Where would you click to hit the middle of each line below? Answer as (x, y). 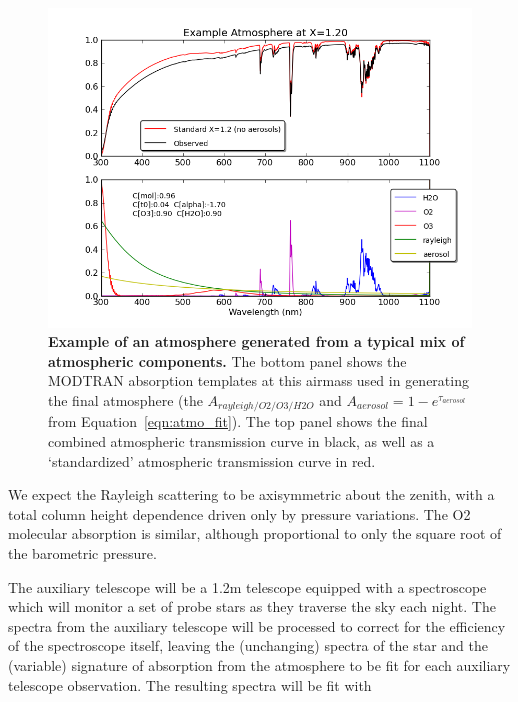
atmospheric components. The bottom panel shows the (227, 360)
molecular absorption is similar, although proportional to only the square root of (255, 533)
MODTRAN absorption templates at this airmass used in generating (258, 380)
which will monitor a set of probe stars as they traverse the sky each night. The (252, 606)
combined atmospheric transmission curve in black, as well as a (241, 440)
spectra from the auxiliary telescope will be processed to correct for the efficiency (257, 625)
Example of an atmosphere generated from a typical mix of (256, 341)
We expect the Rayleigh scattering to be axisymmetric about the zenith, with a (251, 494)
